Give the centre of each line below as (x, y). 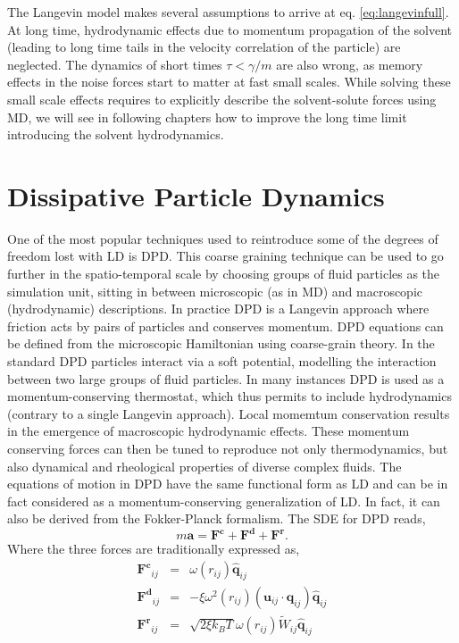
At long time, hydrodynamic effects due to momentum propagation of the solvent (229, 29)
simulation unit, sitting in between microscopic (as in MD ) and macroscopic (215, 291)
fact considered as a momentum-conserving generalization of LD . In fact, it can (224, 501)
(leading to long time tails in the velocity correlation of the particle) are (204, 47)
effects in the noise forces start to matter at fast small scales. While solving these (229, 82)
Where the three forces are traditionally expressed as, (154, 549)
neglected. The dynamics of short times (115, 64)
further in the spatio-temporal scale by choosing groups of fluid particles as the (224, 274)
